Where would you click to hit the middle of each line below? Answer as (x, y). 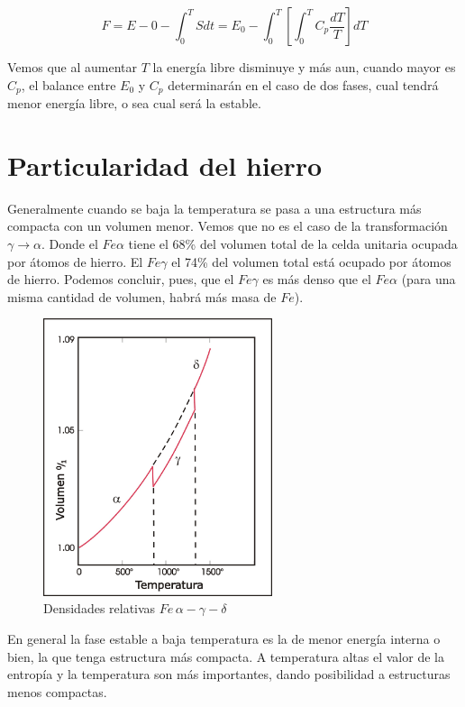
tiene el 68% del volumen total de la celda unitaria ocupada (293, 243)
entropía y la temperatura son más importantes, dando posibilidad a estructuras (229, 674)
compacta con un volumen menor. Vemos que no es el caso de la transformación (228, 226)
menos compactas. (57, 691)
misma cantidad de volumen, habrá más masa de (142, 296)
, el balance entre (68, 84)
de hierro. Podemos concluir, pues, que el (121, 279)
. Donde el (69, 243)
